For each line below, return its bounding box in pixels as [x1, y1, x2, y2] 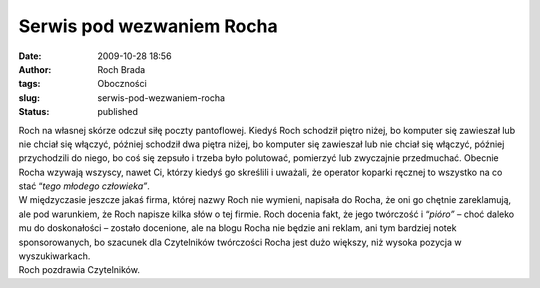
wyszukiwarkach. [18, 250, 91, 262]
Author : [18, 63, 52, 75]
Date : [18, 50, 42, 62]
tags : [18, 78, 41, 90]
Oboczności [97, 78, 147, 90]
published [97, 106, 139, 118]
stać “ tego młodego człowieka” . [18, 180, 150, 192]
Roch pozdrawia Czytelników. [18, 264, 140, 276]
